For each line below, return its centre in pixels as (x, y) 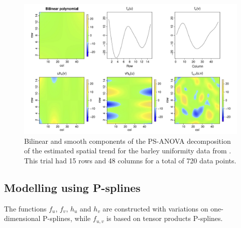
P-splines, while (67, 218)
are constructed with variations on (155, 208)
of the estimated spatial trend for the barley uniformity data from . (128, 151)
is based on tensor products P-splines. (165, 218)
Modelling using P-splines (72, 187)
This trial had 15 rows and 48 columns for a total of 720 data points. (130, 160)
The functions (25, 208)
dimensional (22, 218)
